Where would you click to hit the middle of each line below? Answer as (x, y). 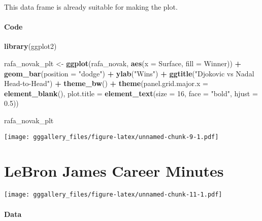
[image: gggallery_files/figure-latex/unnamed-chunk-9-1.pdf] (111, 137)
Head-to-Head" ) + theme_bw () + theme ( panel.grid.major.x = (106, 83)
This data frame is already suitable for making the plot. (91, 7)
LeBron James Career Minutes (114, 171)
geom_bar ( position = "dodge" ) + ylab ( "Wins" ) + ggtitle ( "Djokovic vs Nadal (129, 73)
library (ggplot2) (30, 46)
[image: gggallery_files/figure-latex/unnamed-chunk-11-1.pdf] (113, 195)
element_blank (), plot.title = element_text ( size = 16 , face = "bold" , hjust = (131, 93)
